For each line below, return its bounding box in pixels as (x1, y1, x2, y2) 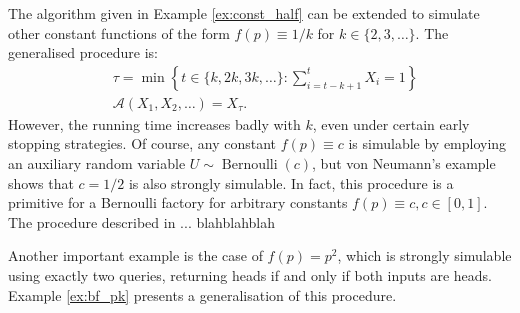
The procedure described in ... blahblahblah (8, 211, 276, 232)
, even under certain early (312, 113, 470, 134)
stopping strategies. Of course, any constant (8, 133, 277, 154)
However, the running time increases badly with (8, 113, 301, 134)
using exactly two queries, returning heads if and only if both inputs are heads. (8, 265, 492, 285)
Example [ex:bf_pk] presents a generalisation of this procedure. (8, 284, 397, 305)
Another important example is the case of (8, 245, 263, 266)
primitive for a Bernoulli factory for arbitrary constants (8, 192, 348, 213)
